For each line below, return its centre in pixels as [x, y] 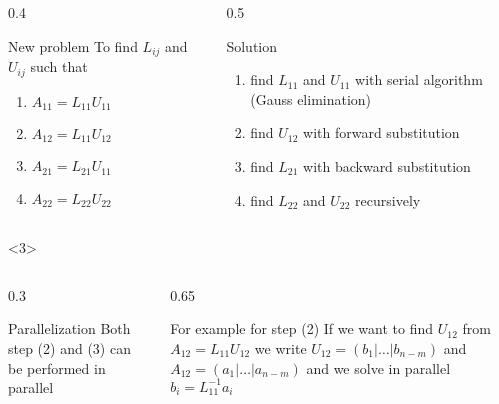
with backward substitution [387, 165]
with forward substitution [381, 132]
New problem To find [73, 45]
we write [280, 347]
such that [59, 66]
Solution [252, 45]
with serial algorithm [419, 79]
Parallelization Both [69, 328]
